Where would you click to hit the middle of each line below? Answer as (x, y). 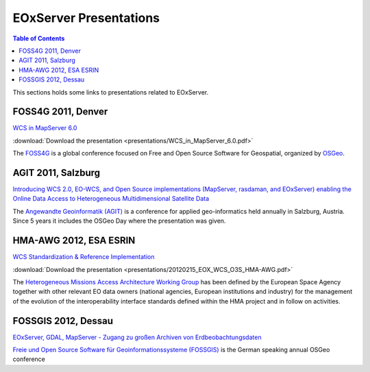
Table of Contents (39, 38)
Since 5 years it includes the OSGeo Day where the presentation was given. (119, 221)
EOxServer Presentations (86, 18)
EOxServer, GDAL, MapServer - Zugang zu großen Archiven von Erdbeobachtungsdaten (137, 337)
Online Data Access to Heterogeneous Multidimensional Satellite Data (111, 199)
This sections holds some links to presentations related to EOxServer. (111, 92)
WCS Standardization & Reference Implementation (84, 257)
